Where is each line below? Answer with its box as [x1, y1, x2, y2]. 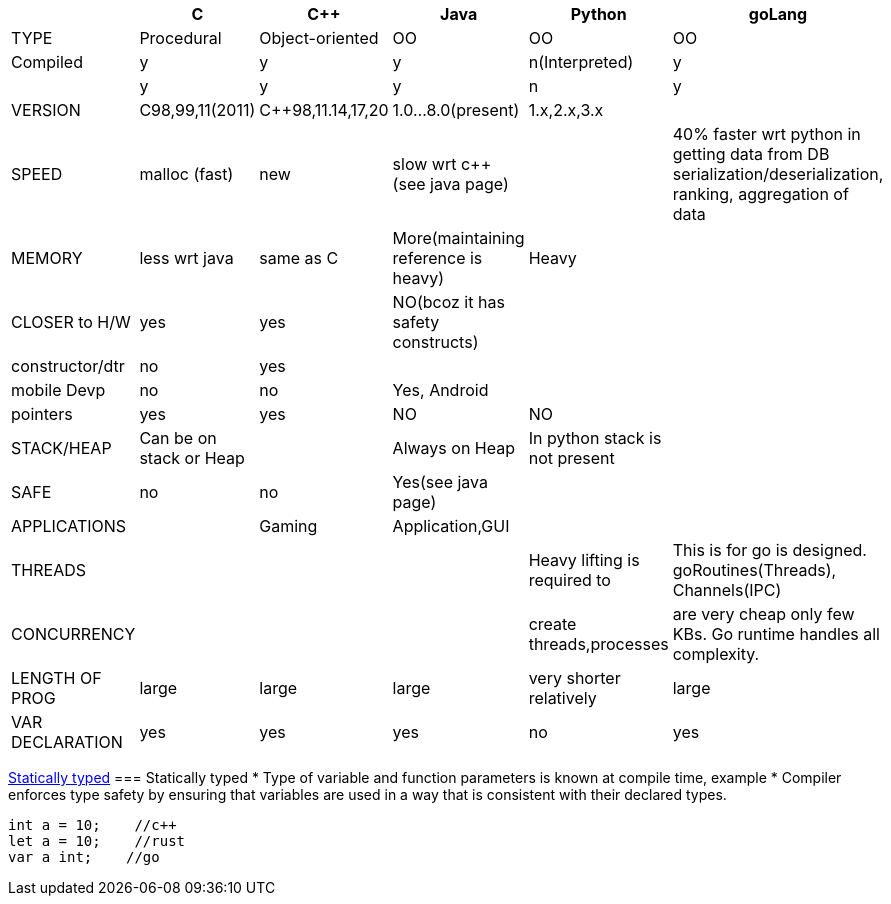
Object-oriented [259, 28, 379, 48]
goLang [748, 4, 808, 24]
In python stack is [528, 428, 662, 448]
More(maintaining [392, 228, 525, 248]
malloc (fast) [139, 164, 234, 184]
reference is [392, 248, 483, 268]
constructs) [392, 332, 479, 352]
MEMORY [11, 248, 83, 268]
